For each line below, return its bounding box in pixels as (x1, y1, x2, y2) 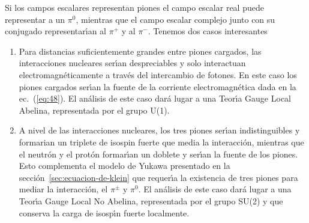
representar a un (5, 13, 65, 25)
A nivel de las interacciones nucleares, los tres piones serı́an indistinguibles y (19, 124, 300, 136)
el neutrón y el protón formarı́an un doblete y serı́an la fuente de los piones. (19, 147, 298, 160)
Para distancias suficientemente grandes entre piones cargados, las (19, 44, 262, 57)
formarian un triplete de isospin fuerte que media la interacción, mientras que (19, 135, 304, 148)
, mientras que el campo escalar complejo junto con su (76, 13, 275, 25)
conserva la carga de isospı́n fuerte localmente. (19, 206, 190, 219)
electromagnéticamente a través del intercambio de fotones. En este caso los (19, 68, 297, 81)
